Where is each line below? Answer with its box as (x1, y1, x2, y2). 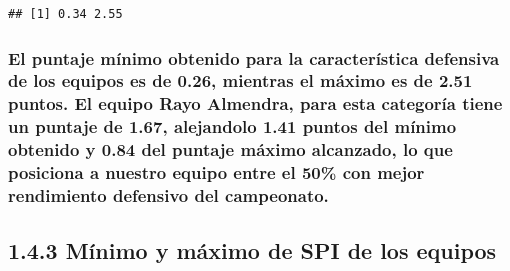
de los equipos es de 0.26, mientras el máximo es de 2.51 (8, 68, 473, 93)
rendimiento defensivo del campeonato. (8, 183, 329, 208)
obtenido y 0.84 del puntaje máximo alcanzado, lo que (8, 137, 453, 162)
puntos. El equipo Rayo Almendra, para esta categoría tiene (8, 91, 503, 116)
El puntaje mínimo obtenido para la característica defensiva (8, 45, 500, 70)
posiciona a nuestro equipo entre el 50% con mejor (8, 160, 425, 185)
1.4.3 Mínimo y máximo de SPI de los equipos (8, 235, 497, 266)
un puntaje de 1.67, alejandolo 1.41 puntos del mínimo (8, 114, 457, 139)
